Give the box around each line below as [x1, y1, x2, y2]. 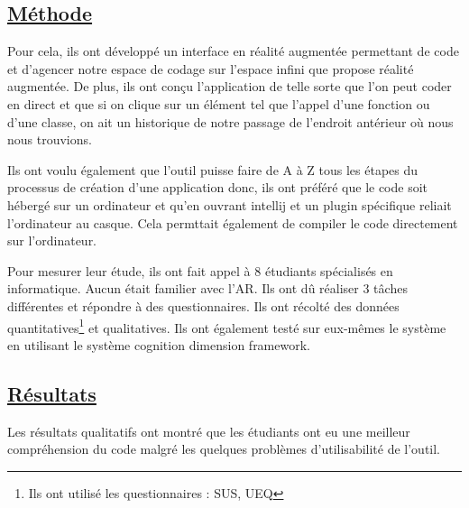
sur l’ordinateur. [7, 231, 97, 250]
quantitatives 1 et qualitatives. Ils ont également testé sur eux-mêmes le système [7, 315, 446, 337]
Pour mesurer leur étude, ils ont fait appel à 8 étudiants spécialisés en [7, 261, 393, 280]
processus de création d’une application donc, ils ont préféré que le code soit [7, 178, 428, 197]
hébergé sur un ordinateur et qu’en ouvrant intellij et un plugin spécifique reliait [7, 195, 452, 214]
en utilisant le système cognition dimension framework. [7, 335, 310, 354]
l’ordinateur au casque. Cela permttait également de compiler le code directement [7, 213, 458, 232]
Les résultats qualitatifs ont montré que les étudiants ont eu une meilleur [7, 421, 410, 440]
